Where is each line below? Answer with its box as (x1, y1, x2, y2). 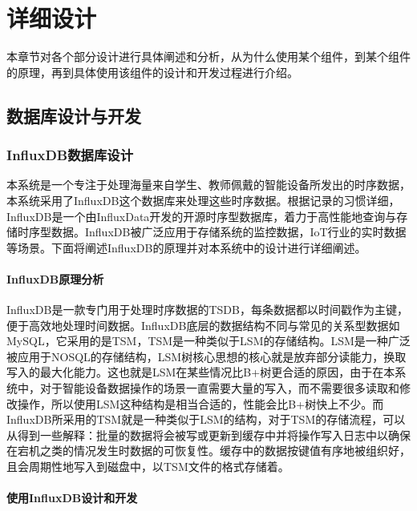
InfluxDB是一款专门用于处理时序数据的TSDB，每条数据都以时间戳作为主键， (6, 301, 408, 318)
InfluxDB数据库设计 (6, 145, 134, 165)
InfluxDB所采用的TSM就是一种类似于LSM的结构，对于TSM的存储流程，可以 (6, 411, 406, 428)
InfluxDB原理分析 (6, 270, 104, 287)
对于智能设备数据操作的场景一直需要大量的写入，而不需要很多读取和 (39, 380, 399, 396)
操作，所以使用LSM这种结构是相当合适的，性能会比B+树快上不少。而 (17, 395, 384, 412)
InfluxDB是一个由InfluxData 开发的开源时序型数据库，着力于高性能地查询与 (6, 207, 397, 224)
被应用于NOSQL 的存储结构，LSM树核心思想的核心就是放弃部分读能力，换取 (6, 348, 407, 364)
